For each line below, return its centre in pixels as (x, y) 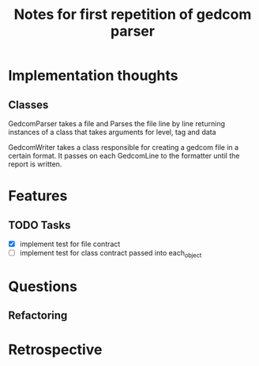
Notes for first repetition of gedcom (133, 15)
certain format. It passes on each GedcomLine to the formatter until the (124, 156)
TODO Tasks (39, 225)
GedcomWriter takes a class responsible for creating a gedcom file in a (124, 147)
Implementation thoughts (93, 76)
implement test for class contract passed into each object (111, 254)
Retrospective (55, 349)
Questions (43, 287)
